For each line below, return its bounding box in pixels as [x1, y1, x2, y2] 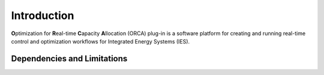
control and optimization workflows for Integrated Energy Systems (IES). [11, 37, 190, 45]
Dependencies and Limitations [11, 54, 128, 64]
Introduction [11, 9, 74, 22]
